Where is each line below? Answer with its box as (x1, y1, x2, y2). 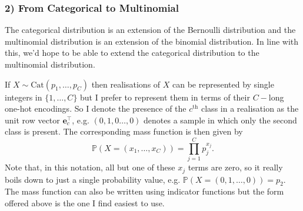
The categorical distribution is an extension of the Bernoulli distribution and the (5, 24, 296, 36)
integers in (5, 91, 42, 103)
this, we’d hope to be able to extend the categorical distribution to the (5, 46, 259, 59)
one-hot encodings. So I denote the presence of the (5, 102, 187, 115)
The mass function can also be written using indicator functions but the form (5, 185, 284, 197)
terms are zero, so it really (188, 161, 283, 173)
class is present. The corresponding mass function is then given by (5, 125, 243, 138)
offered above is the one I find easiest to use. (5, 196, 165, 209)
